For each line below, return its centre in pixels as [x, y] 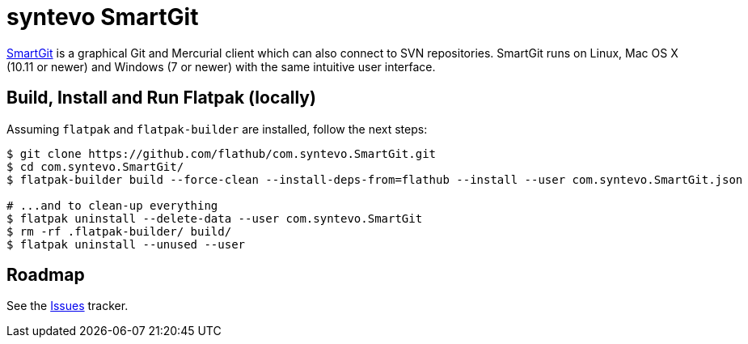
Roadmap [46, 275]
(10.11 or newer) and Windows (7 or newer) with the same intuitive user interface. [221, 66]
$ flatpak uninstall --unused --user [126, 244]
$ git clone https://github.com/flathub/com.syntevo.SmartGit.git [222, 153]
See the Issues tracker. [68, 306]
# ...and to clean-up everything [112, 205]
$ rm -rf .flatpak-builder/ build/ [119, 231]
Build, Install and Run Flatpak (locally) [161, 98]
